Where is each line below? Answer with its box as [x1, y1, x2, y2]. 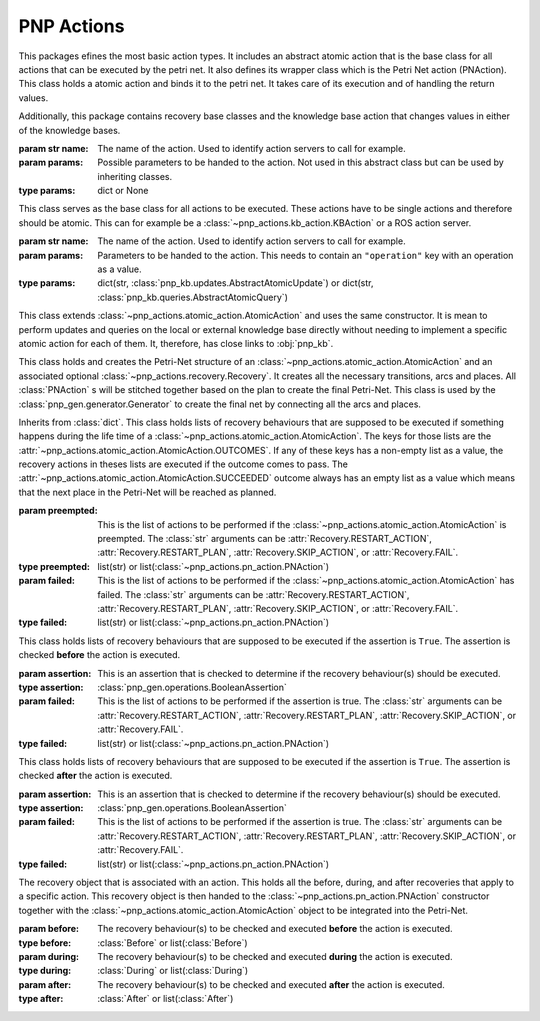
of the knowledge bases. [18, 124, 121, 136]
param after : [18, 978, 72, 990]
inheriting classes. [97, 170, 173, 182]
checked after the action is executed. [18, 770, 173, 782]
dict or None [97, 185, 149, 197]
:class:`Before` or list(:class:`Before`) [97, 936, 249, 949]
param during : [18, 950, 80, 962]
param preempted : [18, 505, 99, 517]
